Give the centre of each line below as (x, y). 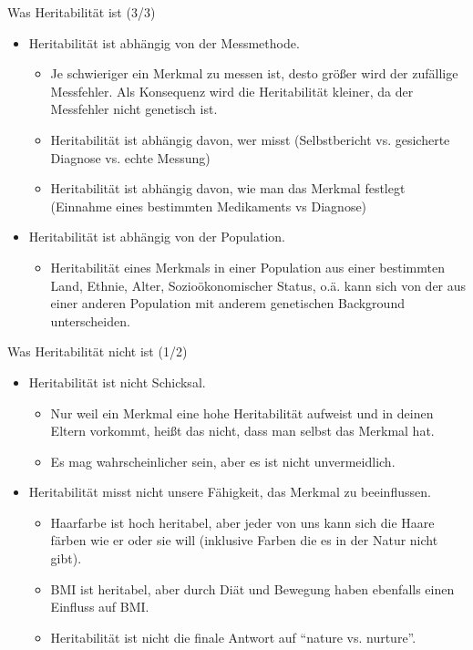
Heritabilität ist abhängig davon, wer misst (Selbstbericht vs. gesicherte (250, 139)
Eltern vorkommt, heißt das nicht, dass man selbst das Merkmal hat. (242, 431)
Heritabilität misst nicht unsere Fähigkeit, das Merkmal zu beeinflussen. (230, 492)
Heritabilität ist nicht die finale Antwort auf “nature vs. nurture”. (233, 637)
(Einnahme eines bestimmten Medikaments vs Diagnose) (209, 206)
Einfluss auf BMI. (100, 607)
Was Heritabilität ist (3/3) (82, 12)
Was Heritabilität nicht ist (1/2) (98, 351)
